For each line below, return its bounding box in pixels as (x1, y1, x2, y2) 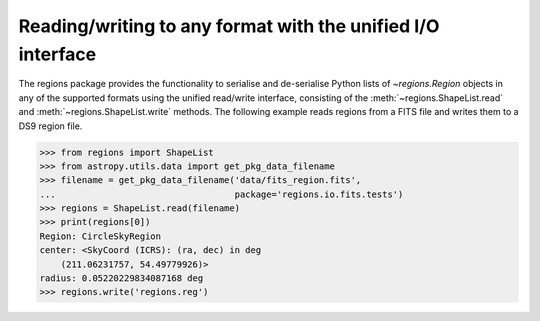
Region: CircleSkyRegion (39, 230, 162, 242)
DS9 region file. (18, 120, 83, 132)
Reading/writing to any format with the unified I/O (18, 15, 440, 37)
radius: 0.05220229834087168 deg (39, 273, 204, 284)
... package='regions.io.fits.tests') (39, 188, 404, 200)
